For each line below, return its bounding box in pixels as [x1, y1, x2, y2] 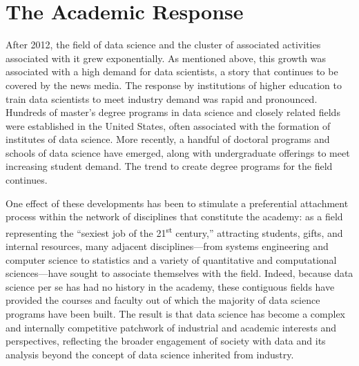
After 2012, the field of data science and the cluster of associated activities [6, 37, 321, 52]
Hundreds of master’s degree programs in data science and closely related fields [6, 105, 340, 119]
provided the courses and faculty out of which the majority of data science [6, 293, 320, 307]
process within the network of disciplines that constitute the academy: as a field [6, 209, 343, 224]
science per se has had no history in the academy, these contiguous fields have [6, 279, 335, 293]
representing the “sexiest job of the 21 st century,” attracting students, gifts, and [6, 223, 343, 240]
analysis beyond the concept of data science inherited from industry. [6, 347, 294, 361]
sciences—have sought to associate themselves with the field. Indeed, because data [6, 266, 353, 280]
